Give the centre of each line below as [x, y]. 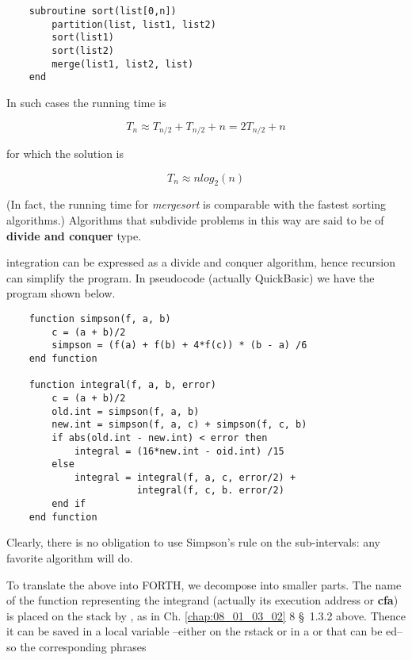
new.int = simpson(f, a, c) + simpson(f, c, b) [179, 425]
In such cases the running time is [86, 102]
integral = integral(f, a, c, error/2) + [185, 477]
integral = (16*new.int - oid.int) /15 [179, 451]
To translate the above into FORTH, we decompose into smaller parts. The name [204, 584]
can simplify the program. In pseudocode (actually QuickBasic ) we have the [191, 277]
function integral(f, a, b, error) [122, 385]
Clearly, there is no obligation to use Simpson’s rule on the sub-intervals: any [193, 542]
